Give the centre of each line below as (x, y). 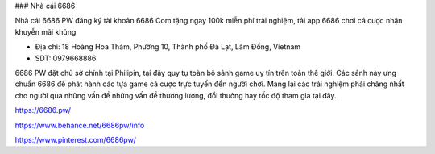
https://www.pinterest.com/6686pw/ (76, 139)
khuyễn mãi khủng (46, 31)
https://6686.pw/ (43, 110)
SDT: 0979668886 (66, 58)
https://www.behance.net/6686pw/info (80, 125)
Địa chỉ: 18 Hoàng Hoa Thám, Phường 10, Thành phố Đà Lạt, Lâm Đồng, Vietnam (168, 47)
